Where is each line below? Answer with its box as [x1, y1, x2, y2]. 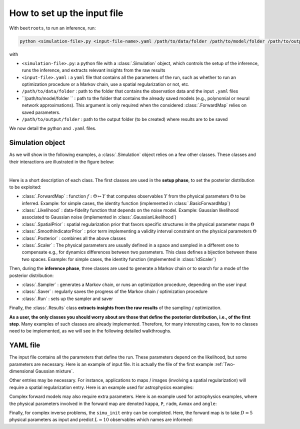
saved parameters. [21, 109, 60, 115]
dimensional [9, 368, 34, 374]
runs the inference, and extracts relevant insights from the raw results [21, 67, 165, 73]
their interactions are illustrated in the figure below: [9, 158, 114, 164]
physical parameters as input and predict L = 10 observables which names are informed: [9, 416, 193, 422]
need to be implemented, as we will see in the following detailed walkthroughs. [9, 328, 172, 334]
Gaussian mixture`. [35, 368, 74, 374]
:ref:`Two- [214, 361, 235, 367]
